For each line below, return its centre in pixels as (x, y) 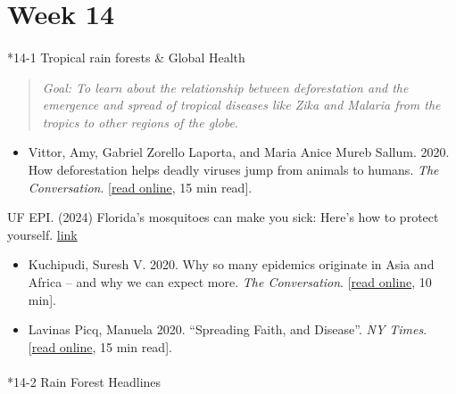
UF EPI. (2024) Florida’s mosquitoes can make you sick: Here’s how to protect (223, 217)
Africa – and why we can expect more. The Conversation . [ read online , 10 (230, 281)
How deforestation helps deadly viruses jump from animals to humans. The (233, 169)
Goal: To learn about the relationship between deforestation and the (225, 87)
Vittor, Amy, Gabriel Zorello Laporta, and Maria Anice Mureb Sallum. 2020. (239, 152)
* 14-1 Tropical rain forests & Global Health (126, 57)
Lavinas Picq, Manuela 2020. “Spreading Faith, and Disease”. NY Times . (228, 329)
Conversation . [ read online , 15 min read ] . (140, 187)
